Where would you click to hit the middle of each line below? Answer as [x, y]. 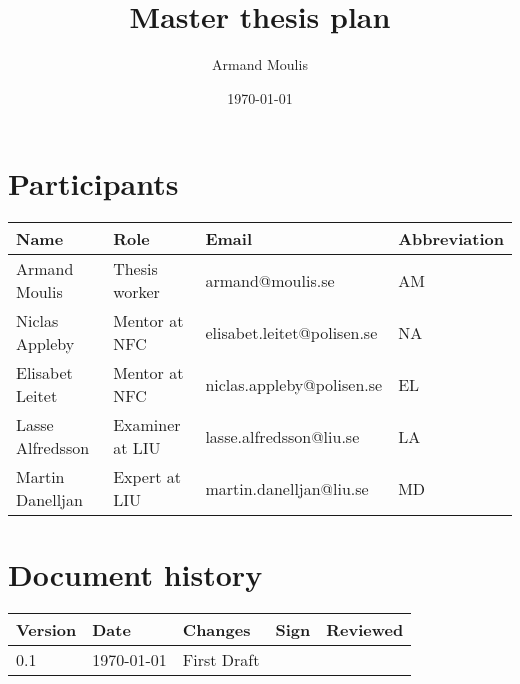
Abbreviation [451, 239]
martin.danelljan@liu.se [287, 488]
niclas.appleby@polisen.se [294, 384]
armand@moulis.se [270, 280]
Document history [135, 574]
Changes [216, 630]
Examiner [147, 425]
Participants [93, 183]
